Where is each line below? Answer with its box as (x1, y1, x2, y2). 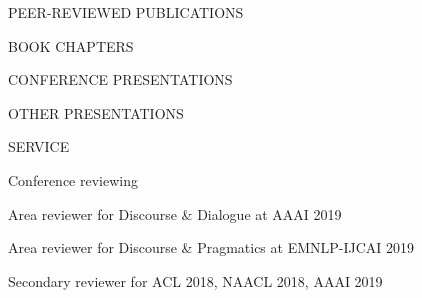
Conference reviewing (8, 169, 138, 190)
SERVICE (8, 136, 70, 157)
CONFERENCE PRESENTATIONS (8, 69, 233, 90)
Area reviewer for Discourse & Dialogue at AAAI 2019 (8, 203, 342, 224)
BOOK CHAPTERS (8, 35, 134, 56)
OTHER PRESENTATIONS (8, 102, 184, 123)
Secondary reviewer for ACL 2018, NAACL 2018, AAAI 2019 (8, 270, 383, 291)
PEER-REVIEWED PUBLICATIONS (8, 2, 244, 22)
